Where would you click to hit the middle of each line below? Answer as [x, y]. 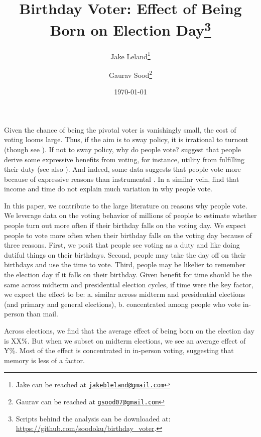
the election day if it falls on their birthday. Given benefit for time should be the [128, 275]
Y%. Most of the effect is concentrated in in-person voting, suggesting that [119, 350]
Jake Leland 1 [130, 55]
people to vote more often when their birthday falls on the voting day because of [128, 235]
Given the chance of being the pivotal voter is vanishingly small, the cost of [120, 129]
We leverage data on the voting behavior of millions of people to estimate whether [130, 215]
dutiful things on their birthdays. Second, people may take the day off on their [125, 254]
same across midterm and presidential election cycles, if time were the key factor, [129, 284]
